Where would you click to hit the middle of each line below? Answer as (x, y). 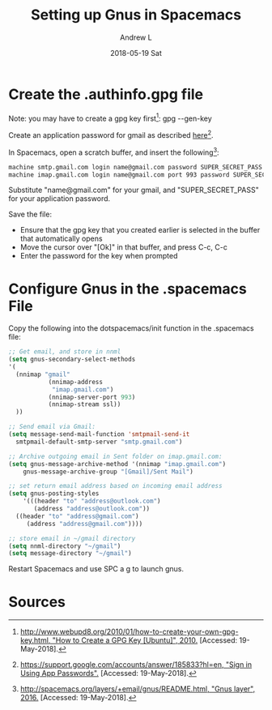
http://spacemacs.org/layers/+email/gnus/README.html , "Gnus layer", (138, 689)
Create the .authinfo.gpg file (106, 94)
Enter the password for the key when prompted (99, 256)
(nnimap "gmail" (43, 374)
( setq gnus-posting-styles (54, 494)
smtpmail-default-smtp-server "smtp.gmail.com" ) (99, 442)
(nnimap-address (76, 382)
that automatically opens (61, 239)
